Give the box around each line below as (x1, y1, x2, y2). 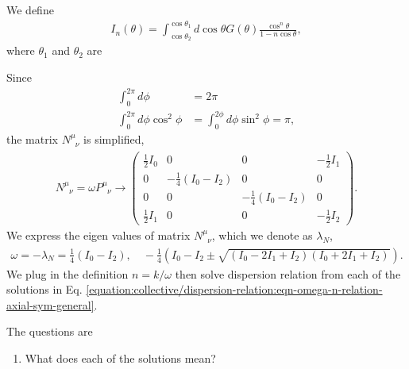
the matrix (6, 131, 58, 148)
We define (6, 2, 54, 17)
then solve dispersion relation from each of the (175, 265, 401, 282)
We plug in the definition (6, 265, 129, 282)
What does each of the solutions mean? (25, 350, 216, 367)
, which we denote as (211, 227, 313, 244)
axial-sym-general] (6, 296, 95, 313)
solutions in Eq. (6, 281, 83, 298)
